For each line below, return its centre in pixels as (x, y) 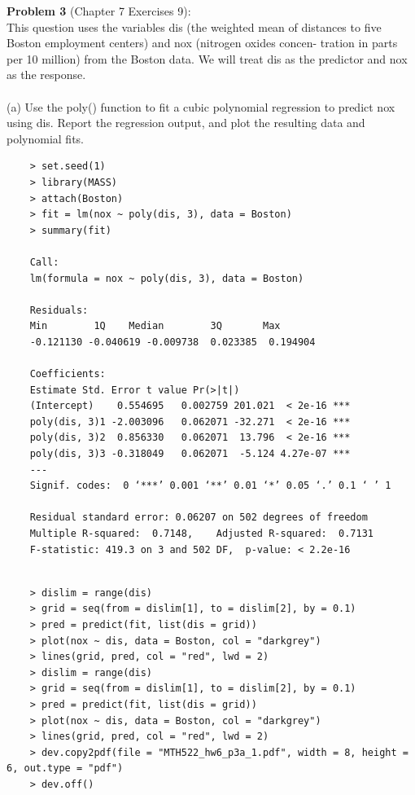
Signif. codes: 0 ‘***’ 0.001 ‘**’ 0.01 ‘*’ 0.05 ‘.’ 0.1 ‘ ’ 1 (210, 486)
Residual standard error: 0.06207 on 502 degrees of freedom (199, 518)
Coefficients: (68, 374)
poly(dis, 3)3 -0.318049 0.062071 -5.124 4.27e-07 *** (190, 454)
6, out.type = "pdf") (65, 769)
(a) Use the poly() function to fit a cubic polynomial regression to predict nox (201, 106)
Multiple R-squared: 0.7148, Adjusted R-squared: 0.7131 (202, 534)
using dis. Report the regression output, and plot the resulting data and (186, 123)
